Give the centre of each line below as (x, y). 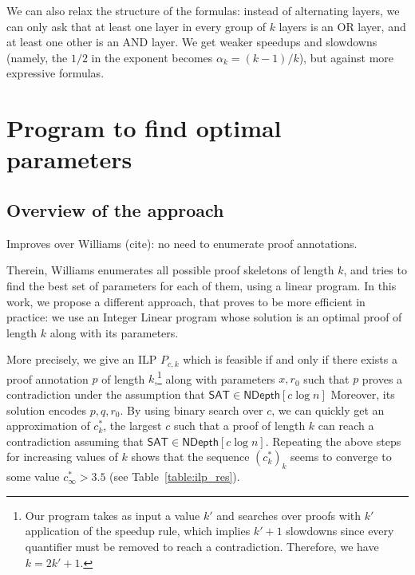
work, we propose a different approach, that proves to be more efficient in (186, 301)
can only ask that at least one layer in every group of (136, 26)
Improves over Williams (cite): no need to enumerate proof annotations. (182, 243)
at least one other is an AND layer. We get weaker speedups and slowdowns (192, 42)
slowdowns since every (340, 531)
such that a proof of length (239, 425)
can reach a (346, 425)
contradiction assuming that (75, 441)
